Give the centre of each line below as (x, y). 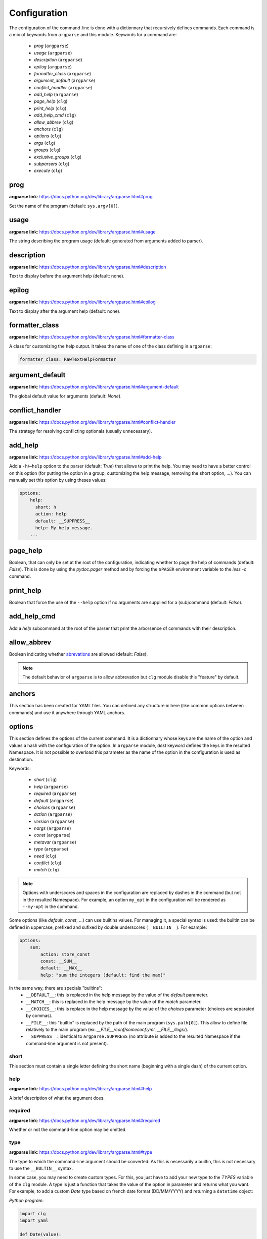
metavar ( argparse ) (55, 842)
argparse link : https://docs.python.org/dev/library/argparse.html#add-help (85, 457)
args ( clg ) (45, 143)
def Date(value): (41, 1234)
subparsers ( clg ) (52, 164)
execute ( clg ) (48, 170)
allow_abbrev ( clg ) (54, 122)
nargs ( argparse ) (52, 828)
